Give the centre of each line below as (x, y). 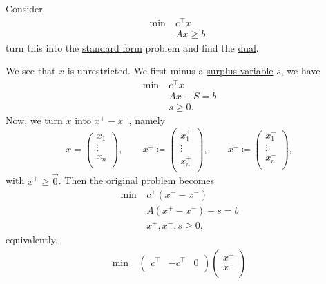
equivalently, (32, 240)
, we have (300, 71)
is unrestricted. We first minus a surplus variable (170, 71)
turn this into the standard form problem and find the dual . (132, 47)
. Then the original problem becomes (136, 180)
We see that (31, 71)
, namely (147, 120)
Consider (24, 8)
